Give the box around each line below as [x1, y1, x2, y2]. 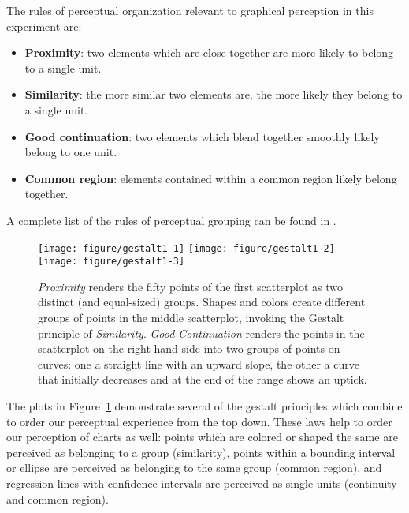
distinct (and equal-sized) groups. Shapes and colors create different [38, 294, 366, 310]
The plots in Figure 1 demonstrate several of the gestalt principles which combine [6, 398, 403, 414]
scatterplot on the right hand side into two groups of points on [38, 340, 340, 357]
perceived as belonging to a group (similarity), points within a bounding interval [6, 444, 396, 460]
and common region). [6, 490, 109, 507]
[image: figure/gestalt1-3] [38, 256, 185, 268]
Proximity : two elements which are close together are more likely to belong [24, 44, 394, 61]
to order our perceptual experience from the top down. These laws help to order [6, 413, 392, 429]
